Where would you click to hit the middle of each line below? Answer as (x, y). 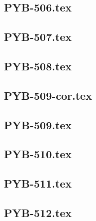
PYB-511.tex (38, 183)
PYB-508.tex (38, 66)
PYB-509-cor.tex (48, 95)
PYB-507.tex (38, 37)
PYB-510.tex (38, 154)
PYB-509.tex (38, 124)
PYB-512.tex (38, 212)
